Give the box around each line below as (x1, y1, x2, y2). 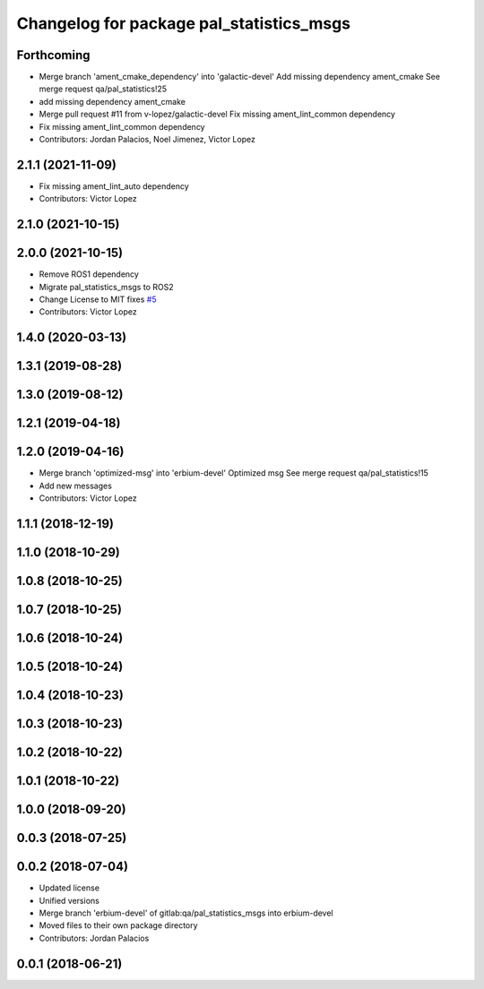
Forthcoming (16, 47, 91, 63)
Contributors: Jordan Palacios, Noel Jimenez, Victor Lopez (39, 134, 255, 145)
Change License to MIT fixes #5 (39, 294, 157, 305)
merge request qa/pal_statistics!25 (39, 83, 168, 94)
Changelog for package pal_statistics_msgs (16, 13, 351, 33)
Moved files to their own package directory (39, 920, 198, 931)
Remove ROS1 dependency (39, 269, 139, 279)
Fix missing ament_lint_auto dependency (39, 180, 190, 192)
